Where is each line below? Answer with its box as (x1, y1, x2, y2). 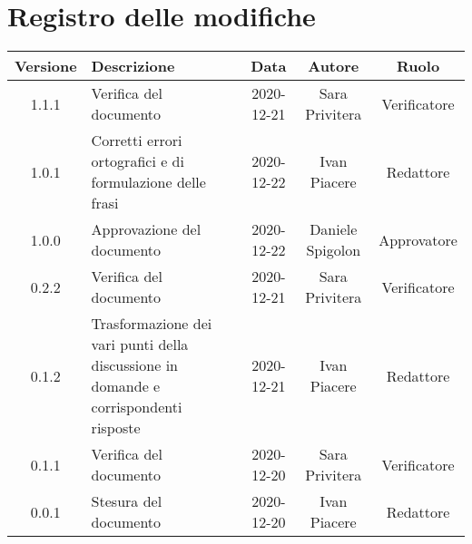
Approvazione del (91, 219, 202, 240)
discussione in (91, 355, 178, 376)
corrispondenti (91, 396, 182, 418)
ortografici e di (91, 151, 184, 172)
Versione (15, 55, 77, 77)
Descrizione (91, 55, 175, 77)
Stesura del (91, 491, 162, 512)
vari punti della (91, 334, 189, 355)
